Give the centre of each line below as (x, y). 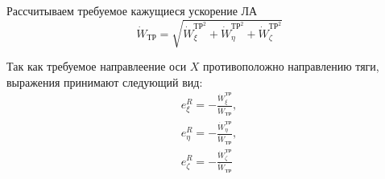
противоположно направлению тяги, (291, 66)
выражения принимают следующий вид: (105, 81)
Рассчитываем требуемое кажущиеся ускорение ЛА (132, 10)
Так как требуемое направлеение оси (97, 66)
